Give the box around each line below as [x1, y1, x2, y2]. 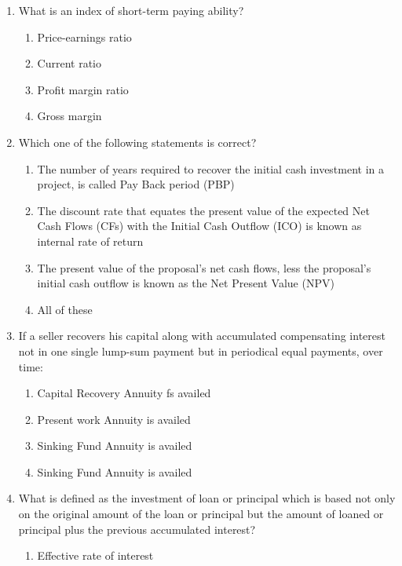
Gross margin [37, 108, 102, 124]
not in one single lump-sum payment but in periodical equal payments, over [18, 342, 383, 359]
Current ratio [37, 55, 102, 71]
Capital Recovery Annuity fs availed [37, 385, 211, 401]
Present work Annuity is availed [37, 411, 191, 427]
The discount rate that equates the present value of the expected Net [37, 202, 370, 218]
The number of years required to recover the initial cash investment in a [37, 160, 385, 177]
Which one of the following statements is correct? [18, 133, 257, 150]
